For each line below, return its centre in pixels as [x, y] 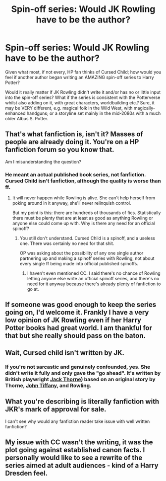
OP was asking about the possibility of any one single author [82, 253]
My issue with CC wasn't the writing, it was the [79, 442]
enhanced [15, 113]
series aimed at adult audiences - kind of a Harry [82, 465]
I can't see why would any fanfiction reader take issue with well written [78, 421]
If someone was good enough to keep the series [81, 305]
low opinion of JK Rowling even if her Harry [73, 320]
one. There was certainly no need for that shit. [67, 243]
